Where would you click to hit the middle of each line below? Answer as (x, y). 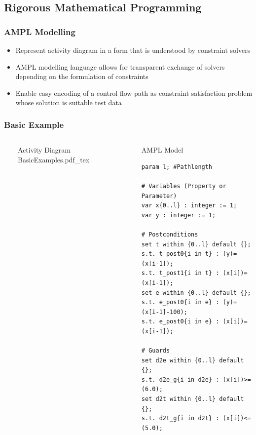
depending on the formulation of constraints (82, 76)
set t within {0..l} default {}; (196, 244)
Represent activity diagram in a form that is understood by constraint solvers (133, 50)
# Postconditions (170, 234)
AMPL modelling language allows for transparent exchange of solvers (120, 66)
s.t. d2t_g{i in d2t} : (180, 418)
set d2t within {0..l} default (193, 399)
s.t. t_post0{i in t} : (180, 254)
